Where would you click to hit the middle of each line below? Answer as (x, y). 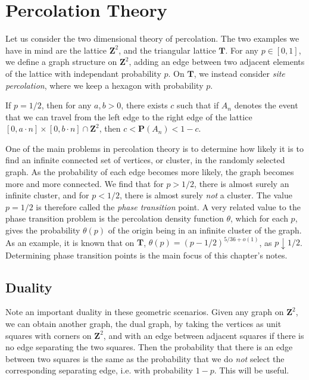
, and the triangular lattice (167, 50)
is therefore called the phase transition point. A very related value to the (168, 206)
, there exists (144, 105)
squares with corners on (49, 335)
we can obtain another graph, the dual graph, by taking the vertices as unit (143, 324)
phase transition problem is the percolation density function (115, 218)
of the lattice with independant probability (83, 73)
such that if (198, 105)
